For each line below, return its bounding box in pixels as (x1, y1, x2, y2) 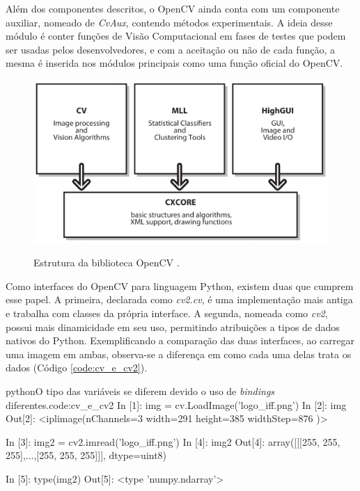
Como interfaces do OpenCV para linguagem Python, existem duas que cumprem (6, 278, 354, 293)
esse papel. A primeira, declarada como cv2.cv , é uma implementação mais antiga (6, 292, 353, 307)
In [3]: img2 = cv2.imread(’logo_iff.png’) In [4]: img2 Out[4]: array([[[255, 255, (6, 434, 341, 449)
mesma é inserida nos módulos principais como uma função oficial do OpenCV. (6, 56, 343, 70)
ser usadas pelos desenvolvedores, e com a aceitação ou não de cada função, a (6, 42, 335, 56)
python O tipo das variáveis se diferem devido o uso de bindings (6, 384, 275, 399)
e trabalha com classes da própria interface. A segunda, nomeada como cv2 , (6, 306, 328, 321)
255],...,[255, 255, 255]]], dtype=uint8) (6, 448, 167, 462)
